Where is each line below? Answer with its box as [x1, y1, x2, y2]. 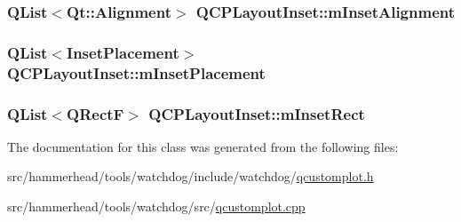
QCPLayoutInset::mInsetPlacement [7, 61, 266, 83]
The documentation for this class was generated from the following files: [7, 137, 399, 155]
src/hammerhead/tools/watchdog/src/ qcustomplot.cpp [7, 197, 306, 216]
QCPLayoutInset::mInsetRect [148, 102, 365, 124]
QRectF [67, 102, 124, 124]
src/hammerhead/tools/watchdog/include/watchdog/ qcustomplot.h [7, 167, 374, 186]
